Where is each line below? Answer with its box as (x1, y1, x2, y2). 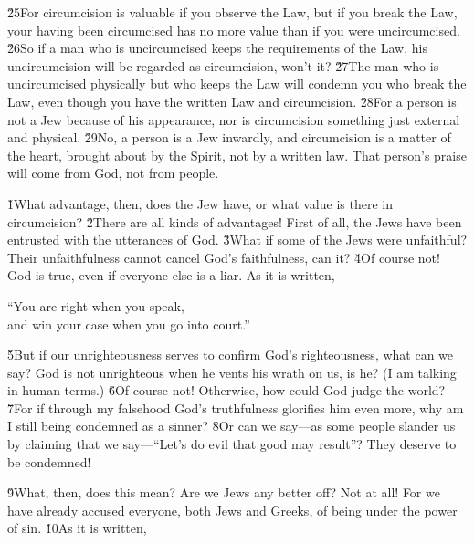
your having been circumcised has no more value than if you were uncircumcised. (7, 20, 460, 39)
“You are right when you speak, (7, 296, 184, 315)
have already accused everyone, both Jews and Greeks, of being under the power (7, 500, 458, 519)
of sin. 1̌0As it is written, (7, 518, 147, 538)
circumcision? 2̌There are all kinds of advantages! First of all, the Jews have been (7, 212, 462, 231)
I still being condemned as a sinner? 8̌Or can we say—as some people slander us (7, 416, 456, 435)
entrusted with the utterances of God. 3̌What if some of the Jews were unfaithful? (7, 230, 468, 249)
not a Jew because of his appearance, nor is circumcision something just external (7, 110, 460, 129)
